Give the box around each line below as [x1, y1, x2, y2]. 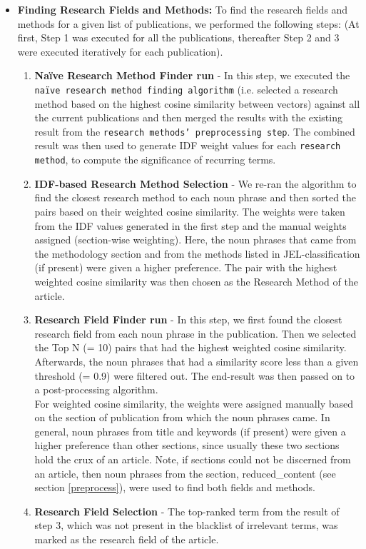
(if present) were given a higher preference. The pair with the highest [34, 260, 337, 275]
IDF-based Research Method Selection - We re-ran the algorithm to [34, 176, 357, 191]
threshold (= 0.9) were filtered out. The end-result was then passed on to [34, 368, 355, 383]
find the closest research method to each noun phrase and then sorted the [34, 190, 357, 205]
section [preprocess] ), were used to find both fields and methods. [34, 480, 315, 495]
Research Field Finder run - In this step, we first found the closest [34, 312, 342, 327]
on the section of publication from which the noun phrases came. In [34, 410, 330, 425]
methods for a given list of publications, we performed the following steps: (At [17, 16, 360, 31]
